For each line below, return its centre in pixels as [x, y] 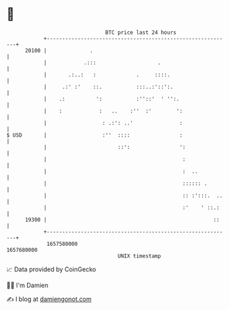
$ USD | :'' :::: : [95, 135]
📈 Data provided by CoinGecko [51, 269]
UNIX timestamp [139, 256]
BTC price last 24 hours [141, 32]
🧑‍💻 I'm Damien [28, 285]
